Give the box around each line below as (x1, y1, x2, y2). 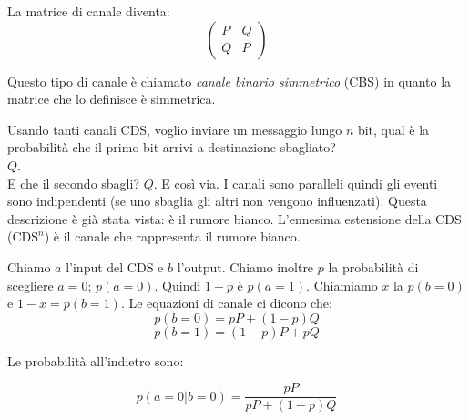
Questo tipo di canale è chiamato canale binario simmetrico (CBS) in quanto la (7, 71, 452, 90)
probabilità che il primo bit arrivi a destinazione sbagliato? (7, 138, 336, 157)
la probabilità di (328, 257, 419, 276)
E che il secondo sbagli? (7, 173, 139, 192)
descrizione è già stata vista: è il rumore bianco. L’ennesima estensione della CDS (7, 209, 462, 228)
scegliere (7, 275, 54, 294)
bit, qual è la (357, 119, 430, 138)
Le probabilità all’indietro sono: (7, 351, 184, 370)
